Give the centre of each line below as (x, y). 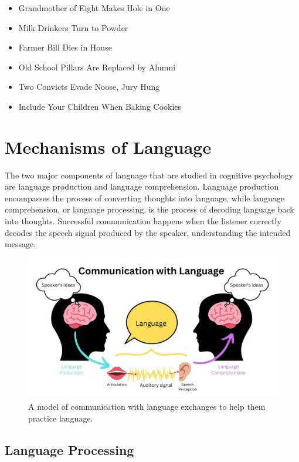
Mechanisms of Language (108, 146)
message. (21, 244)
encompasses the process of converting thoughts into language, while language (145, 198)
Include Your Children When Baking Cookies (100, 106)
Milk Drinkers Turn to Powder (73, 27)
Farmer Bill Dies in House (65, 47)
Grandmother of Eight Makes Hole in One (94, 8)
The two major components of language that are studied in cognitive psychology (149, 175)
